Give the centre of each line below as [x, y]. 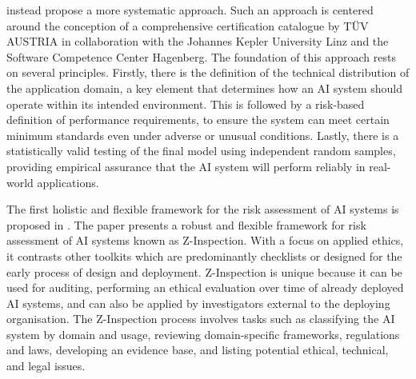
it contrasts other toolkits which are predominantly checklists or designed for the [204, 255]
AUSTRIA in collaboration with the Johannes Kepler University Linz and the [198, 41]
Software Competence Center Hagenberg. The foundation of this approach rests [201, 56]
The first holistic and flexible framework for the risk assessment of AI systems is [203, 209]
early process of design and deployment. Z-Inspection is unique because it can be [204, 271]
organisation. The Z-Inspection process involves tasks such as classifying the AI [201, 319]
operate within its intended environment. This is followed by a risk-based [186, 104]
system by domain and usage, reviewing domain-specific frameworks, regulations [203, 334]
